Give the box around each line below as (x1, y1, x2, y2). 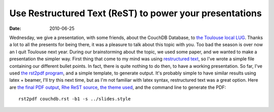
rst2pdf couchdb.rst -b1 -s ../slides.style (18, 96, 131, 102)
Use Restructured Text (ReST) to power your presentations (9, 8, 262, 19)
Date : (9, 25, 21, 31)
